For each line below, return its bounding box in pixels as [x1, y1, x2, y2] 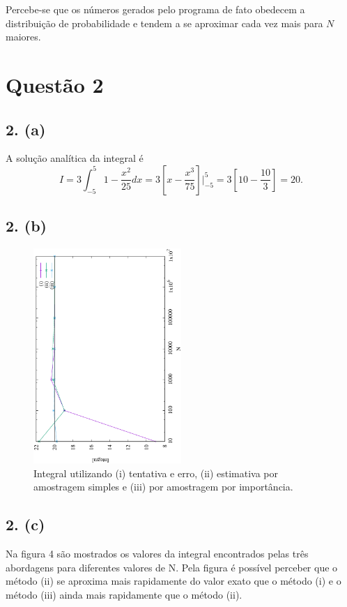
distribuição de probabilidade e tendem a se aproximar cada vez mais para [6, 15, 323, 30]
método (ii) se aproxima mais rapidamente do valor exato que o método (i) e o [6, 574, 341, 588]
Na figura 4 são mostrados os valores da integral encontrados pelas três [6, 546, 309, 561]
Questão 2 [6, 70, 104, 98]
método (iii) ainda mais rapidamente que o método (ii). [6, 587, 242, 601]
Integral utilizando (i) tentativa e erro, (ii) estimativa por [33, 465, 279, 480]
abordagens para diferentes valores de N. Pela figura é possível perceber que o [6, 560, 338, 574]
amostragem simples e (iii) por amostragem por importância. [33, 479, 293, 494]
